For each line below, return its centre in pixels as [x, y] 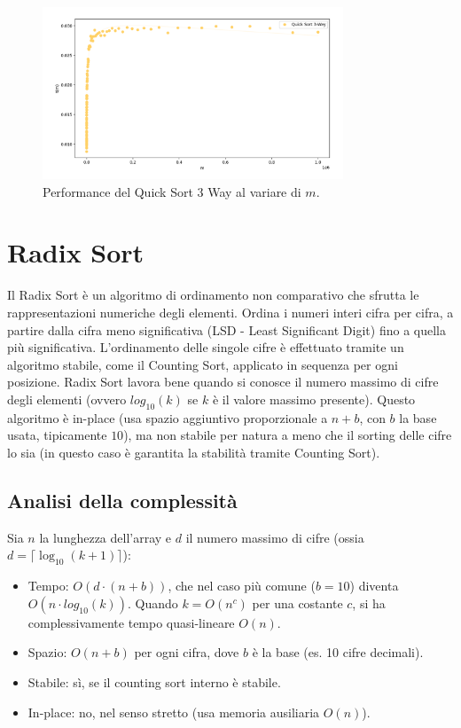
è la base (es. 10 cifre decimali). [338, 652]
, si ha [369, 603]
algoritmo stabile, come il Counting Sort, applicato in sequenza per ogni [203, 364]
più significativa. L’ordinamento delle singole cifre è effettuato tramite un [206, 347]
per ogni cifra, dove [187, 652]
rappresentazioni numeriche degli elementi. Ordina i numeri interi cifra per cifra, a [230, 312]
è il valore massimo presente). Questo [314, 399]
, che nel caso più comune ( [242, 586]
